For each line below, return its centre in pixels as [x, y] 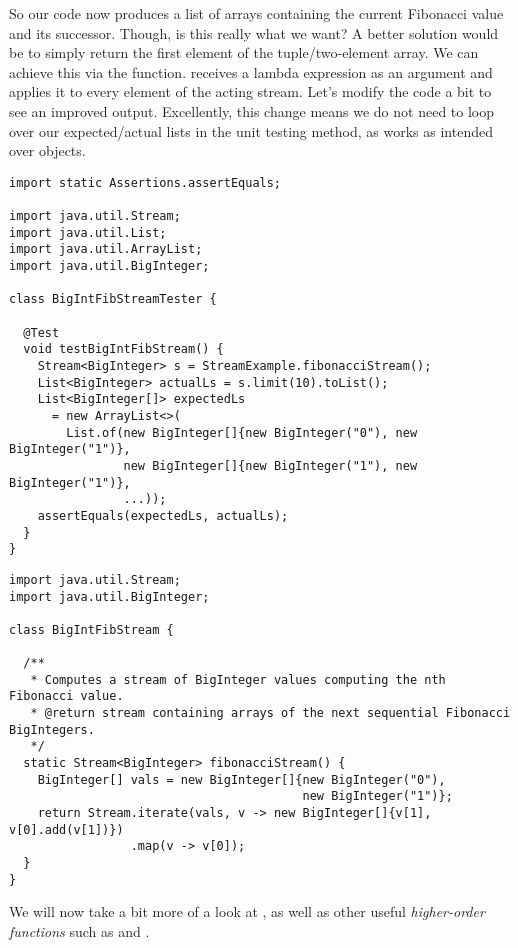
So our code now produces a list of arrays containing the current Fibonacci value [256, 13]
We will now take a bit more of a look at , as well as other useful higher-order [247, 911]
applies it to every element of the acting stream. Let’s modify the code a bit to [250, 91]
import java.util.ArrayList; [106, 249]
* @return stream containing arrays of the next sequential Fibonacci [270, 713]
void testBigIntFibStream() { [123, 349]
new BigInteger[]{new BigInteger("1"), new [270, 465]
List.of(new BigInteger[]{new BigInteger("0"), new [242, 432]
